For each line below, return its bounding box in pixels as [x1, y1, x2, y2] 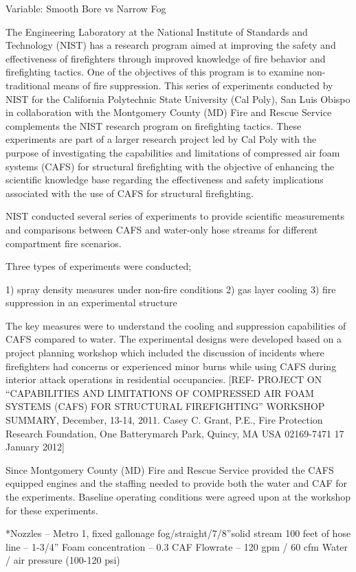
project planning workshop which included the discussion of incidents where [5, 345, 324, 360]
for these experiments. [5, 503, 98, 517]
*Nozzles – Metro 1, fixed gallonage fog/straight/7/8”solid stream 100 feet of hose [5, 526, 351, 540]
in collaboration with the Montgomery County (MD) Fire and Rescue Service [5, 105, 332, 119]
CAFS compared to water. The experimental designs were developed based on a [5, 332, 342, 346]
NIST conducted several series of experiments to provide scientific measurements [5, 209, 344, 223]
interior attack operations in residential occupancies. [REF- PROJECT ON [5, 372, 322, 387]
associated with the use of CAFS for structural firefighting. [5, 185, 254, 200]
